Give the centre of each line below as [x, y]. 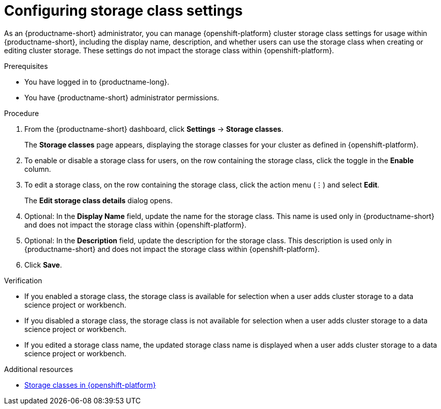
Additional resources [39, 369]
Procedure [22, 113]
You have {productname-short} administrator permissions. [122, 97]
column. [38, 169]
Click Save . [43, 265]
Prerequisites [26, 66]
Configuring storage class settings [123, 11]
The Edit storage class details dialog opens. [99, 200]
